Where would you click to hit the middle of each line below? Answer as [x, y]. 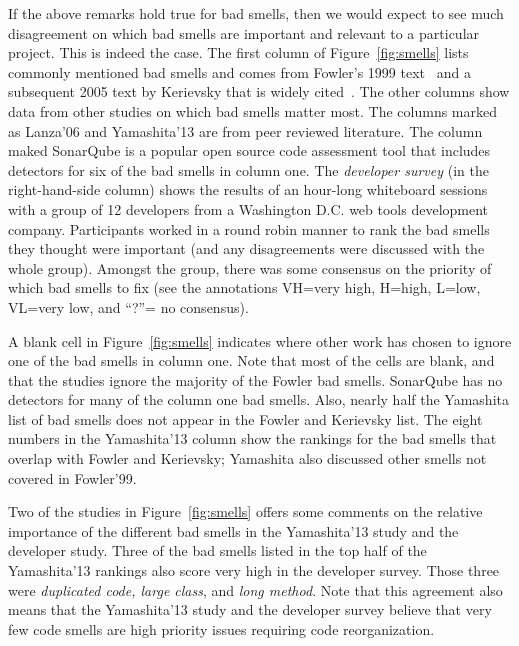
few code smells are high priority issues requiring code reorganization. [221, 628]
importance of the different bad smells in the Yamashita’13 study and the [233, 530]
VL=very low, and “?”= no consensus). [128, 306]
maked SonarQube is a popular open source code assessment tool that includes [249, 150]
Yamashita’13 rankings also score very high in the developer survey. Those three [254, 570]
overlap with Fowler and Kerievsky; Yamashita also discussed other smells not [247, 458]
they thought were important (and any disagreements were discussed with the [246, 248]
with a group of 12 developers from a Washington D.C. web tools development [248, 208]
